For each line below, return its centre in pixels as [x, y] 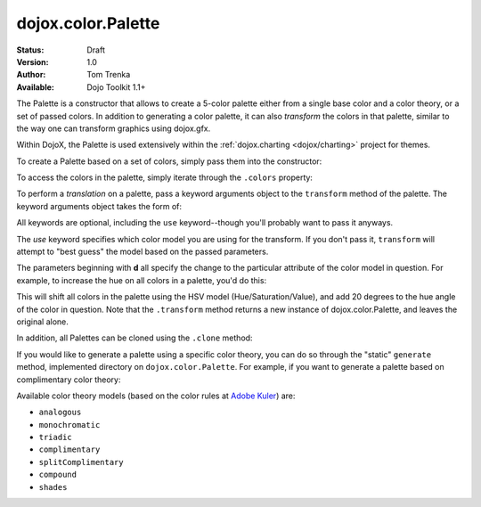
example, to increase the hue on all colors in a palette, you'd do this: [142, 280]
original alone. [42, 322]
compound [58, 475]
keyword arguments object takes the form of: [99, 206]
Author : [31, 75]
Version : [33, 61]
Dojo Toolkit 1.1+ [116, 87]
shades [53, 487]
